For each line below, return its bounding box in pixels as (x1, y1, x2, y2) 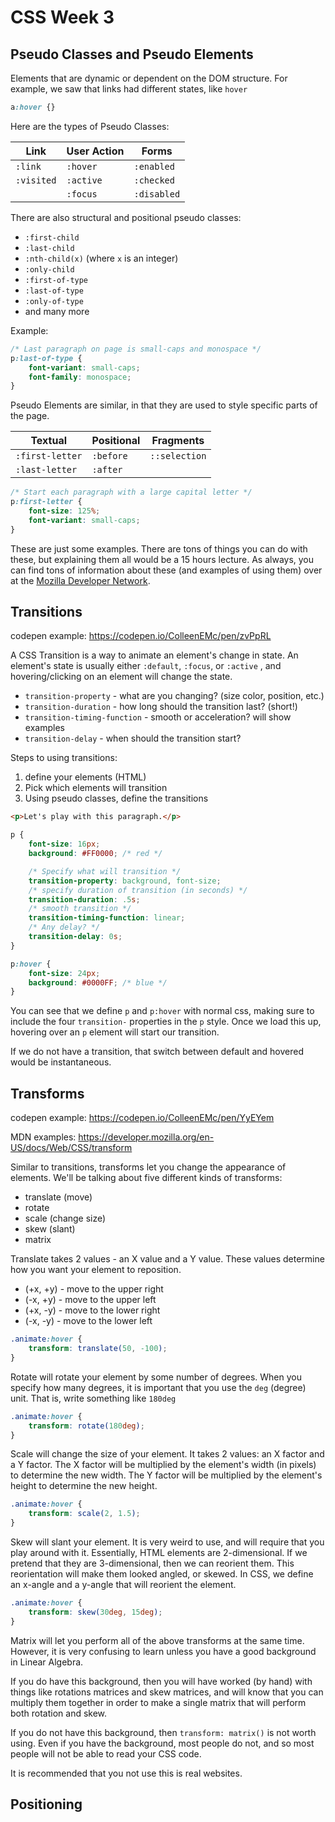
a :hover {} (10, 102, 56, 112)
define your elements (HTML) (24, 771, 147, 783)
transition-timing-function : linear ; (28, 913, 186, 923)
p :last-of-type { (10, 353, 83, 363)
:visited (15, 174, 57, 186)
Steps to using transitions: (10, 752, 118, 764)
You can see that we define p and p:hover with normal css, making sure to (10, 1005, 315, 1017)
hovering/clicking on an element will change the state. (10, 671, 233, 683)
